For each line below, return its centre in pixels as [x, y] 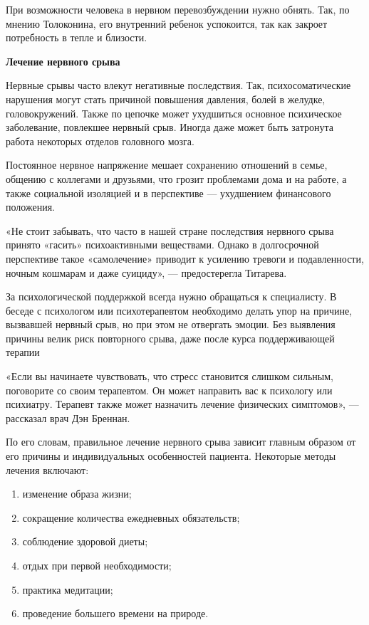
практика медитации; [68, 589]
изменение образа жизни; [77, 494]
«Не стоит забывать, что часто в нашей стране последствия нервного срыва [170, 230]
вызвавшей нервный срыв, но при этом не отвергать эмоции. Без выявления [171, 324]
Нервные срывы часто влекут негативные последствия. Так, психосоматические [178, 85]
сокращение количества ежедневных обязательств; [131, 517]
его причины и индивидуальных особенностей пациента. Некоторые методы [171, 456]
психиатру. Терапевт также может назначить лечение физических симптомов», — [182, 404]
